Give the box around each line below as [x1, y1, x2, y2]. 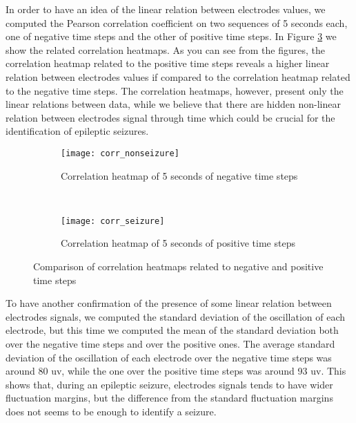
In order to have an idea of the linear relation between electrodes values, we [6, 2, 326, 16]
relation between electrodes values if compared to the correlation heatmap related [6, 69, 350, 84]
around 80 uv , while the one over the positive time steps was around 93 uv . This [6, 364, 346, 378]
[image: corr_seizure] [61, 216, 165, 226]
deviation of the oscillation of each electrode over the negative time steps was [6, 350, 332, 364]
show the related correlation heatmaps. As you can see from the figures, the [6, 42, 325, 57]
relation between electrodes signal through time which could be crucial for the [6, 110, 335, 124]
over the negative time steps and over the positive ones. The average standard [6, 337, 335, 350]
